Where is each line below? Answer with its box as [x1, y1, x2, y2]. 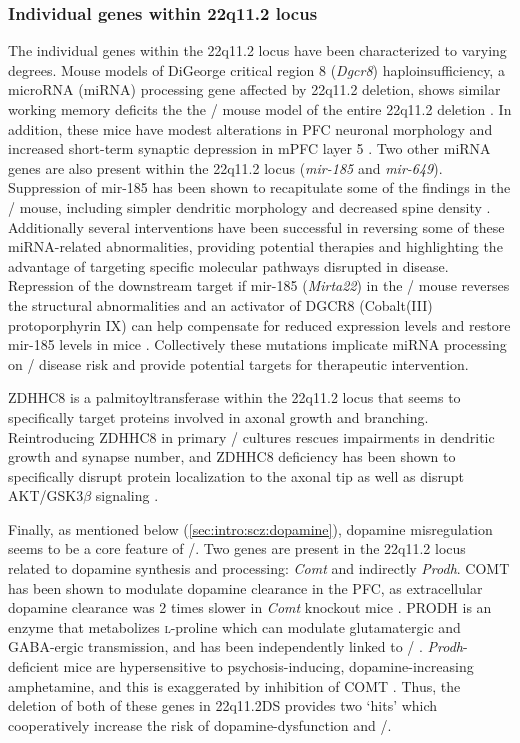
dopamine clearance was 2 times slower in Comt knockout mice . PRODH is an [8, 597, 492, 618]
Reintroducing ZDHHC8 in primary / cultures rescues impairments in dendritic [8, 426, 495, 447]
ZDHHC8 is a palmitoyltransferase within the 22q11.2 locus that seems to [8, 387, 461, 408]
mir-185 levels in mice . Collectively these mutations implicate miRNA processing [8, 334, 507, 355]
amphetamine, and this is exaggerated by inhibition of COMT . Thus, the [8, 675, 461, 696]
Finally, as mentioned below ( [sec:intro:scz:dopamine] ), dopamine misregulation [8, 518, 493, 539]
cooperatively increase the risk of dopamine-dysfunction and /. [8, 714, 392, 735]
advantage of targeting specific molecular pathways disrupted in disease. [8, 255, 449, 276]
